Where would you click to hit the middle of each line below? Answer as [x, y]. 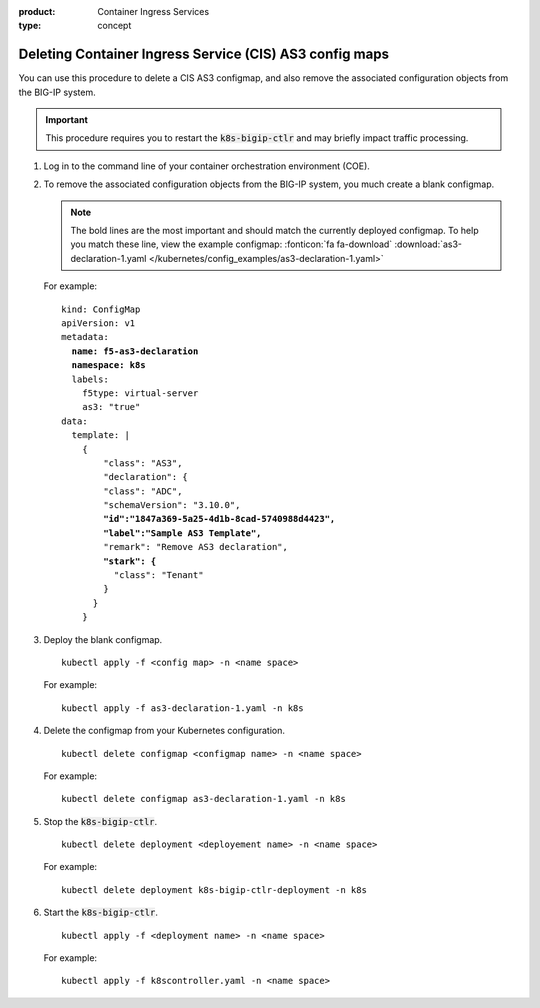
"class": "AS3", [143, 463]
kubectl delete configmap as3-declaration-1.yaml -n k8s [204, 799]
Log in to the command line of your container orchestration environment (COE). [206, 166]
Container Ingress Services [153, 11]
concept [114, 26]
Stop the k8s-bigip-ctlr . [100, 821]
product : [37, 11]
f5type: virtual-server [140, 393]
